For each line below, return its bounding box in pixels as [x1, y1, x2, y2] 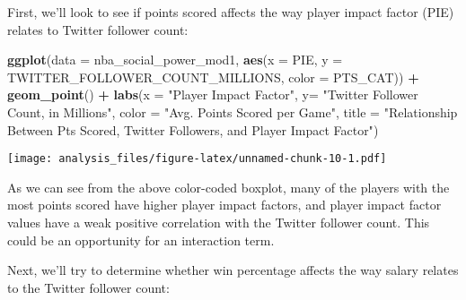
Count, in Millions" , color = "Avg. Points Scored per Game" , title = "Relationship [7, 102, 458, 121]
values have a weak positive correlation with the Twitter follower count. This [7, 213, 430, 231]
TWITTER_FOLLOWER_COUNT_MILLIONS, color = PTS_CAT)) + [7, 67, 419, 86]
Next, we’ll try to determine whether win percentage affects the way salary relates [7, 261, 459, 279]
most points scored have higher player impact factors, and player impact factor [7, 195, 442, 214]
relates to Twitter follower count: [7, 20, 189, 39]
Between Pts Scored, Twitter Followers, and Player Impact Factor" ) [7, 120, 379, 139]
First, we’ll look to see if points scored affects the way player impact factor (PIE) [7, 3, 454, 21]
